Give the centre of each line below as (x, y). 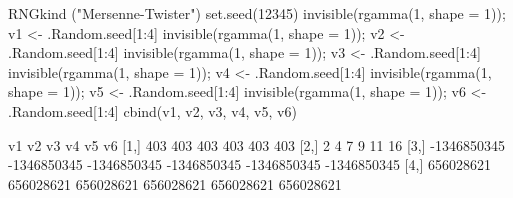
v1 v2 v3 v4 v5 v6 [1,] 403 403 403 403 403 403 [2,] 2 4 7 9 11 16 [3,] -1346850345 (256, 144)
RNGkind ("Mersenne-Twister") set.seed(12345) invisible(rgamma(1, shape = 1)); (257, 13)
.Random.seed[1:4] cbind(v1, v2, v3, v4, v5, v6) (152, 110)
